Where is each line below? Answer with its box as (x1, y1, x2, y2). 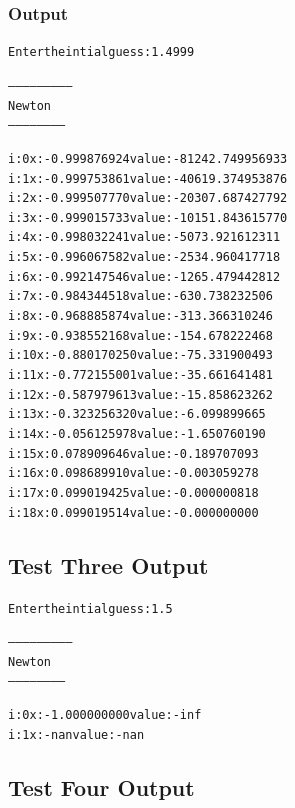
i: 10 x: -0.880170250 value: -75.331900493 (8, 348, 273, 363)
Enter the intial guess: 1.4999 (8, 45, 195, 60)
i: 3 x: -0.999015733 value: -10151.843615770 (8, 210, 288, 225)
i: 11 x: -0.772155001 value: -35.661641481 (8, 368, 273, 383)
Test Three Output (8, 549, 209, 580)
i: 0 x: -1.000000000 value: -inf (8, 708, 202, 723)
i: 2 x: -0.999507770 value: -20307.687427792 (8, 191, 288, 206)
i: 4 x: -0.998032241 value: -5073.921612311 (8, 230, 281, 245)
